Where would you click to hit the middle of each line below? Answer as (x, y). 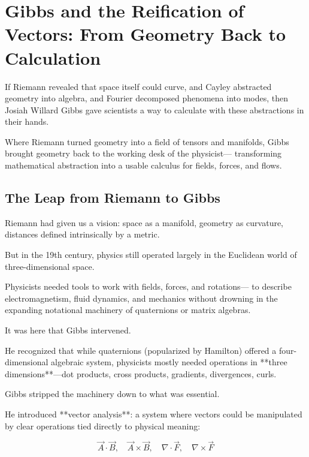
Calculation (53, 57)
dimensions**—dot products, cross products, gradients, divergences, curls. (141, 373)
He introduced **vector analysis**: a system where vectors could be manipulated (154, 414)
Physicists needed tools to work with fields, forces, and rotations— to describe (148, 286)
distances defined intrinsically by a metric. (82, 234)
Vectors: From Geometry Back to (146, 34)
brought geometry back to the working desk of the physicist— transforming (143, 153)
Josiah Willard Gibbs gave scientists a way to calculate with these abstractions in (154, 109)
